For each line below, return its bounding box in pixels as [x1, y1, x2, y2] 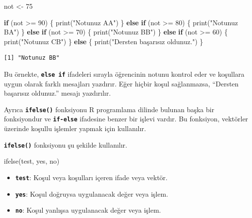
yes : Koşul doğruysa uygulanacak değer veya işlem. [15, 188, 168, 199]
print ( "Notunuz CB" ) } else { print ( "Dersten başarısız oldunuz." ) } [4, 36, 203, 46]
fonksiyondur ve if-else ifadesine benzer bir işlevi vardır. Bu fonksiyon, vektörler [4, 114, 248, 124]
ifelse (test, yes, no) [4, 156, 60, 166]
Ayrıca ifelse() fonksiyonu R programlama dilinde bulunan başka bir [4, 104, 215, 114]
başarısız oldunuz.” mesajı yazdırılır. [4, 88, 111, 98]
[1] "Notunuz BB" [4, 54, 60, 62]
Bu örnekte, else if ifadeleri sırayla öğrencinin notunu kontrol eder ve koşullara [4, 68, 245, 79]
